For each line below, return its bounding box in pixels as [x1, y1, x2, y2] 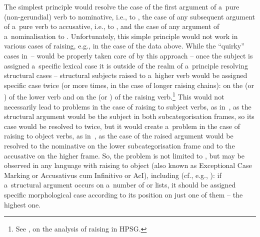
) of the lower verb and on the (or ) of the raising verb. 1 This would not [4, 90, 224, 101]
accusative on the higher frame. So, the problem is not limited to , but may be [4, 150, 244, 160]
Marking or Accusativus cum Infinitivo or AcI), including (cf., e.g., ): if [4, 169, 221, 180]
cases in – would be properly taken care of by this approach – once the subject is [4, 50, 253, 60]
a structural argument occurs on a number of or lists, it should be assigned [4, 179, 236, 190]
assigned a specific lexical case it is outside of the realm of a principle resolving [4, 60, 248, 70]
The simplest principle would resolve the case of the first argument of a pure [4, 1, 239, 11]
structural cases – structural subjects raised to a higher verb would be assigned [4, 70, 247, 80]
